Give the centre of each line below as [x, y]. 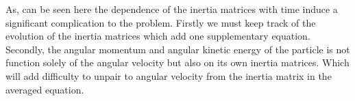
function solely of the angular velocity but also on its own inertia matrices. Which [177, 62]
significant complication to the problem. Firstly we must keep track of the [161, 22]
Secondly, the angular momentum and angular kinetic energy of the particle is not [178, 49]
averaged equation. [45, 89]
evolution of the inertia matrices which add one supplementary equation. [158, 36]
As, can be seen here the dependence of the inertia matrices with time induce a [172, 9]
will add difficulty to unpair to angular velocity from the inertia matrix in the [169, 75]
